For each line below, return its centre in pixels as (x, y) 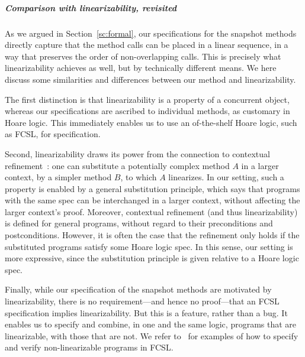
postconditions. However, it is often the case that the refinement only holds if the (152, 235)
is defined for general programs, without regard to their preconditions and (139, 223)
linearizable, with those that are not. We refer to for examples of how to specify (152, 335)
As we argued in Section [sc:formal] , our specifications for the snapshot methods (151, 33)
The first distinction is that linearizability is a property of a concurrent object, (147, 99)
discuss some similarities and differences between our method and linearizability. (150, 79)
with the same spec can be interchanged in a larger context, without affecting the (152, 200)
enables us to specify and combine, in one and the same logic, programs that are (151, 324)
